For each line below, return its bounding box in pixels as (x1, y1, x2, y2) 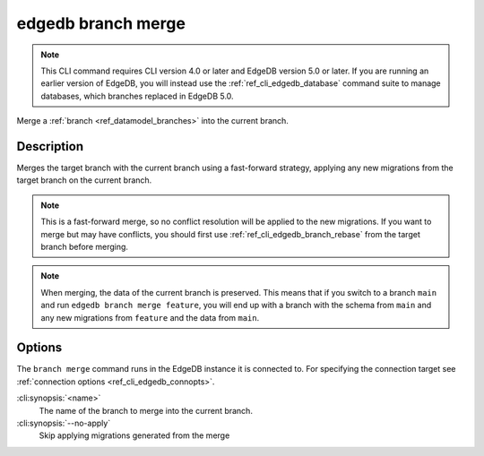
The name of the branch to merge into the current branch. (39, 405, 253, 416)
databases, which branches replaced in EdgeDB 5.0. (40, 90, 234, 101)
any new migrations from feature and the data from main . (40, 312, 260, 323)
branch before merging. (40, 241, 129, 252)
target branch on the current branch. (16, 175, 152, 185)
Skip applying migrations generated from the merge (39, 430, 230, 441)
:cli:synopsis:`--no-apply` (16, 417, 111, 428)
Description (16, 139, 84, 154)
